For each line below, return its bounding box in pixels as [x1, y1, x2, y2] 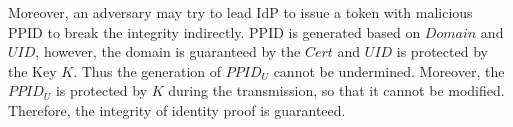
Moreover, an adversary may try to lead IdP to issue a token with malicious [8, 2, 473, 22]
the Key [8, 60, 57, 81]
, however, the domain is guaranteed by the [35, 41, 301, 62]
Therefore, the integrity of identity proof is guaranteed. [8, 99, 346, 120]
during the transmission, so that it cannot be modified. [168, 80, 505, 101]
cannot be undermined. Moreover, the [273, 60, 505, 81]
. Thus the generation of [73, 60, 222, 81]
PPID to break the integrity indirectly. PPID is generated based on [8, 21, 421, 42]
